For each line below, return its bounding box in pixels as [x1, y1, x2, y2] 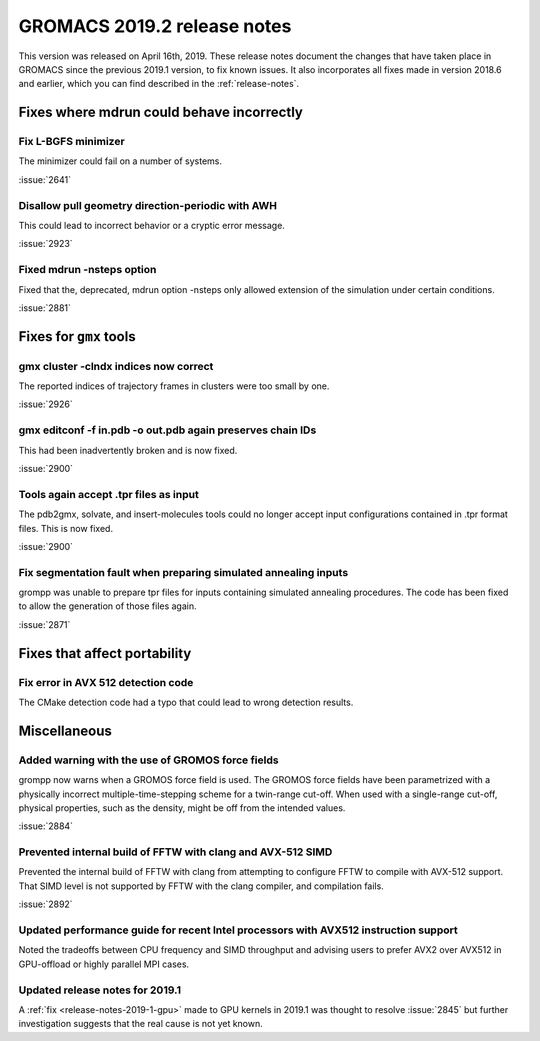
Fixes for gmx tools [18, 328, 136, 345]
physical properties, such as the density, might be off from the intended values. [18, 801, 346, 814]
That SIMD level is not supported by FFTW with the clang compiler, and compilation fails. [18, 880, 384, 892]
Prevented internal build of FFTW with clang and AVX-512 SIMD [18, 845, 333, 859]
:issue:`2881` [18, 301, 72, 314]
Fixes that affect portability [18, 645, 192, 662]
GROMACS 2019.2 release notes [18, 15, 292, 37]
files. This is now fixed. [18, 522, 114, 534]
